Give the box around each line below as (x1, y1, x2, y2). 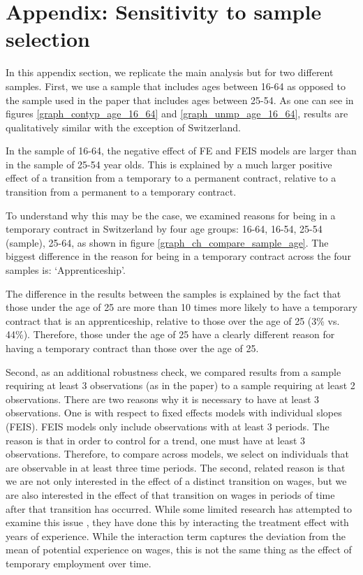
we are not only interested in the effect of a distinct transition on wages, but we (6, 474, 347, 488)
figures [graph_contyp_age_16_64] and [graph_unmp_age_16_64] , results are (6, 106, 348, 121)
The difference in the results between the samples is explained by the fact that (6, 286, 341, 300)
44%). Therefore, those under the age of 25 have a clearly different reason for (6, 327, 335, 342)
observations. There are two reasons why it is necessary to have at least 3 (6, 391, 320, 406)
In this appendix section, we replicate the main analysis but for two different (6, 65, 334, 80)
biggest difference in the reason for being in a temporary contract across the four (6, 249, 351, 263)
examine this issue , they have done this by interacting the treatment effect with (6, 515, 349, 530)
